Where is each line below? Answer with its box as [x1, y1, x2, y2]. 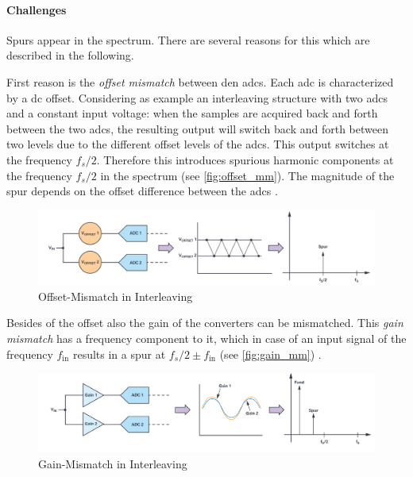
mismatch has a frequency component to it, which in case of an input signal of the [6, 329, 407, 346]
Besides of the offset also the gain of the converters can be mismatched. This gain [6, 314, 403, 331]
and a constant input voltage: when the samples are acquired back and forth [6, 105, 378, 121]
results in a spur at [72, 345, 166, 362]
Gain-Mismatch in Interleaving [38, 455, 187, 471]
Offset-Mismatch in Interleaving [38, 287, 193, 304]
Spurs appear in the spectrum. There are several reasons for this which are [6, 31, 370, 48]
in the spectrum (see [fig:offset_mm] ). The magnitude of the [100, 167, 395, 183]
